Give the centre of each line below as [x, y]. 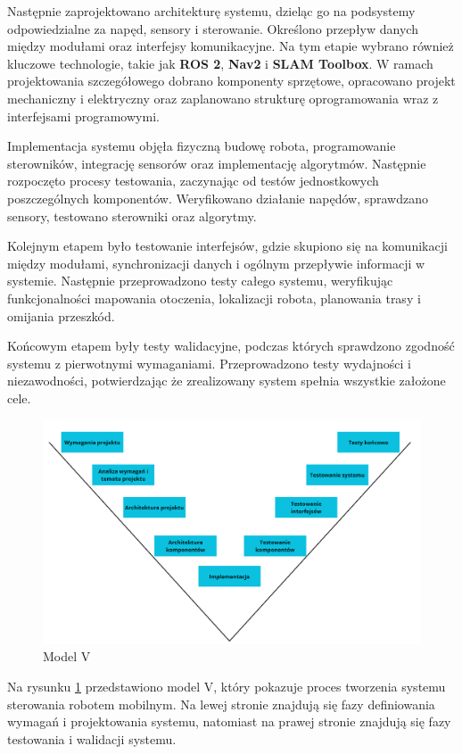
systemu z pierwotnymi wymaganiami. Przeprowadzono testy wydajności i [209, 363]
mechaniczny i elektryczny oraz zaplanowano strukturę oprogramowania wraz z [223, 98]
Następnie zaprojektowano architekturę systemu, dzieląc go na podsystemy [211, 11]
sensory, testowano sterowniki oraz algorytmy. [132, 215]
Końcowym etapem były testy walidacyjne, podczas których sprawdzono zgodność [231, 346]
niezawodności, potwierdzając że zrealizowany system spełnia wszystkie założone [227, 381]
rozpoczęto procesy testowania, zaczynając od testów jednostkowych [193, 181]
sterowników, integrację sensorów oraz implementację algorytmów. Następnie [217, 163]
